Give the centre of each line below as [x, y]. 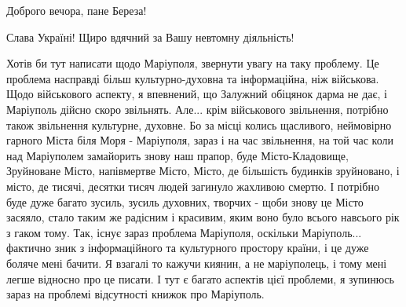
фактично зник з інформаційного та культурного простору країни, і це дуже [188, 248]
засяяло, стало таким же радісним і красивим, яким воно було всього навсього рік [203, 217]
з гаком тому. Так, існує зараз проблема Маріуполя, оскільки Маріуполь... [184, 232]
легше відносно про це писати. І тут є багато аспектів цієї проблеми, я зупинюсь [200, 278]
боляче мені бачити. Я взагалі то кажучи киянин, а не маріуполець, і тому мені [197, 263]
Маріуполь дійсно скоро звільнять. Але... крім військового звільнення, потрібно [198, 109]
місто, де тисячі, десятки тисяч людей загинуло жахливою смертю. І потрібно [193, 186]
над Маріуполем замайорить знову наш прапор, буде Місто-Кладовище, [177, 155]
